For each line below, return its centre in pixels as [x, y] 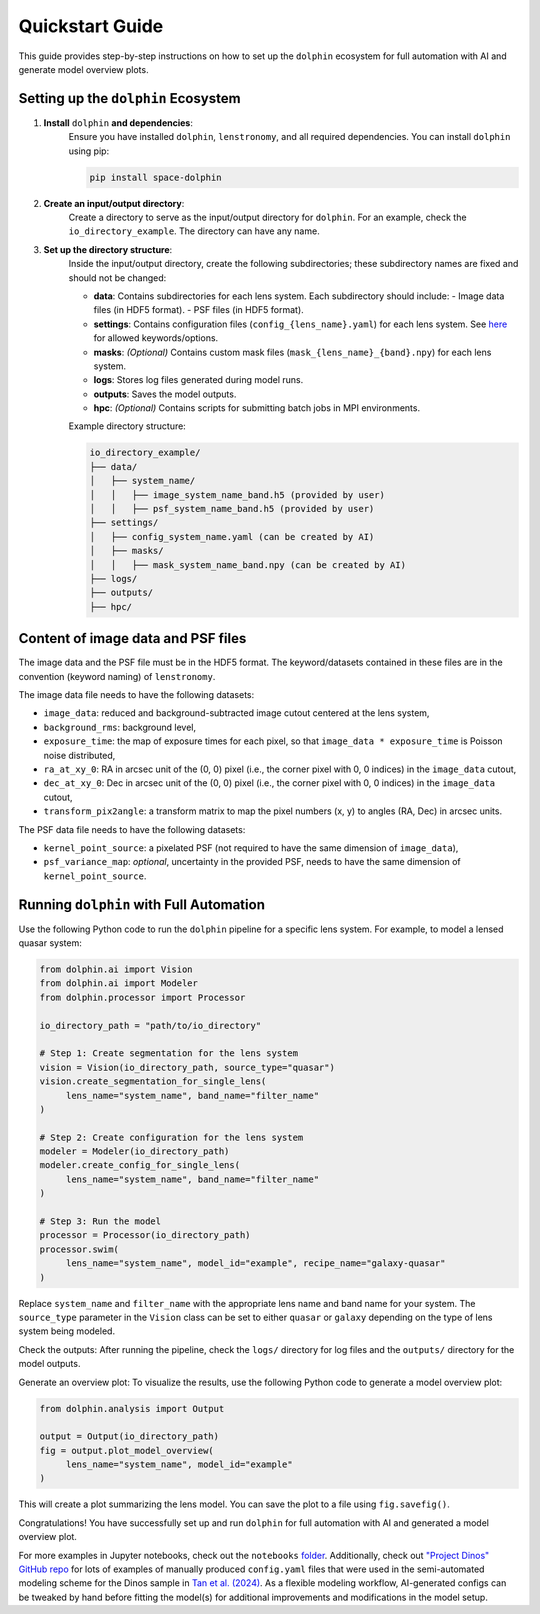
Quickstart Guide [91, 26]
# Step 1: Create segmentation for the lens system [169, 1053]
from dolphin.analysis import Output [132, 1408]
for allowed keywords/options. [156, 338]
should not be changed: [117, 277]
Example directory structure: [127, 426]
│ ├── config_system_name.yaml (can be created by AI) [232, 536]
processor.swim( [79, 1249]
